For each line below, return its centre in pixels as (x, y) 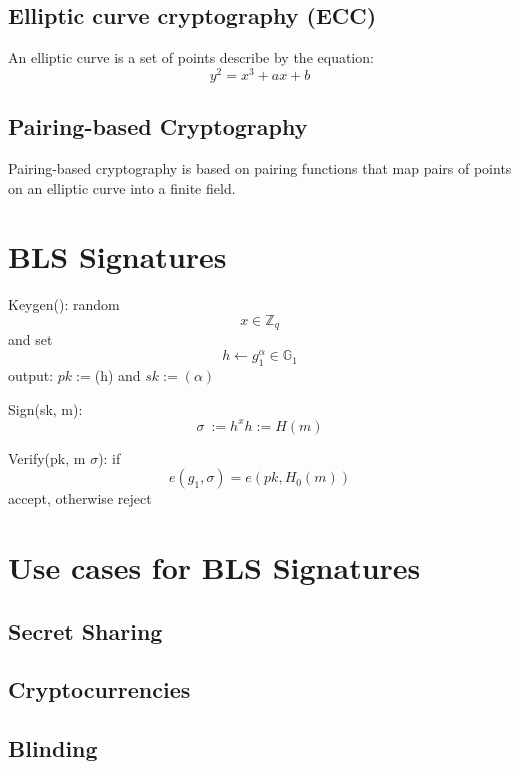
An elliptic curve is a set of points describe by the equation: (191, 57)
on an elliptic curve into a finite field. (122, 187)
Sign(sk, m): (45, 408)
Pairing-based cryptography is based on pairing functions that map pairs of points (260, 168)
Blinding (53, 748)
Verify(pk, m (47, 457)
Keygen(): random (64, 304)
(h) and (117, 374)
